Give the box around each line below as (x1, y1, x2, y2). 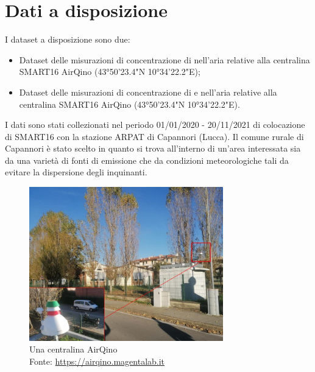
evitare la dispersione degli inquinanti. (5, 166, 147, 178)
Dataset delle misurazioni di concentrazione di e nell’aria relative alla (19, 85, 277, 98)
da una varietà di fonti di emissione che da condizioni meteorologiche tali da (5, 153, 289, 166)
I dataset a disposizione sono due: (5, 33, 130, 46)
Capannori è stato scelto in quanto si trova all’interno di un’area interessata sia (5, 142, 301, 155)
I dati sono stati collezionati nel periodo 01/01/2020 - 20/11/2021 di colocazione (5, 118, 305, 131)
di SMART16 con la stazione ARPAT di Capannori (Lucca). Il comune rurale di (5, 130, 304, 142)
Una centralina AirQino (29, 343, 118, 356)
